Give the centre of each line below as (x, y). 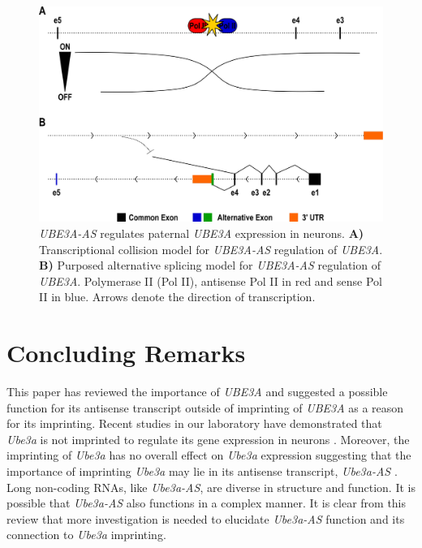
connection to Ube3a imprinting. (86, 535)
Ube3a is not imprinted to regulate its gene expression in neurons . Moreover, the (208, 439)
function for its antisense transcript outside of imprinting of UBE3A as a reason (205, 407)
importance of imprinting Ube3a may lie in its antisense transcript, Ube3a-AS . (202, 471)
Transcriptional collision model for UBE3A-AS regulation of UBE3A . (211, 249)
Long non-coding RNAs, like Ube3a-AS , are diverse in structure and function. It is (211, 487)
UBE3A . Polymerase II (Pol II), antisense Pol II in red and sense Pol (211, 280)
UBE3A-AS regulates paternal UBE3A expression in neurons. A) (202, 233)
